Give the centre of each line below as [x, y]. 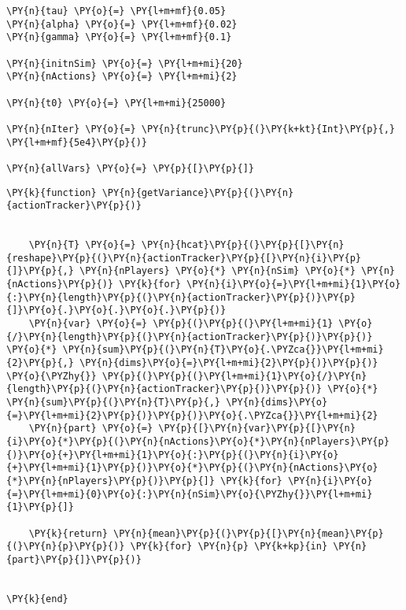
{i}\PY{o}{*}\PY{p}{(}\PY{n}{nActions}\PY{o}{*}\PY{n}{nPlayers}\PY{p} [198, 442]
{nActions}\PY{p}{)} [60, 285]
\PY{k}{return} [68, 533]
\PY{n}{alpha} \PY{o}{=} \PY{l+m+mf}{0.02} [122, 24]
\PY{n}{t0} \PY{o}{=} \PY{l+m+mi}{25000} [116, 103]
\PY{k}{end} [37, 599]
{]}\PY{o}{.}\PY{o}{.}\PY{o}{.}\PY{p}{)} [116, 311]
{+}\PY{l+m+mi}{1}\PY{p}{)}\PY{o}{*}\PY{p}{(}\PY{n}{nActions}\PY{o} [192, 468]
